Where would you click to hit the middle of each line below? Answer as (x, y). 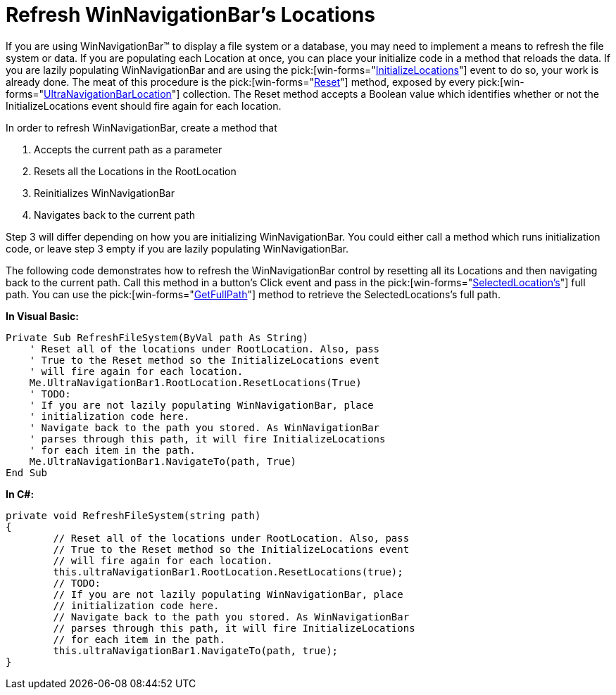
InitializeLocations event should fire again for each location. (144, 106)
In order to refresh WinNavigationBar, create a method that (142, 127)
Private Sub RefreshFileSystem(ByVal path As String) (157, 337)
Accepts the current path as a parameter (128, 149)
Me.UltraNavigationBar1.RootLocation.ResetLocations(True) (195, 382)
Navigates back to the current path (114, 215)
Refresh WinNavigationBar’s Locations (190, 15)
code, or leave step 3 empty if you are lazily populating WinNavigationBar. (177, 248)
